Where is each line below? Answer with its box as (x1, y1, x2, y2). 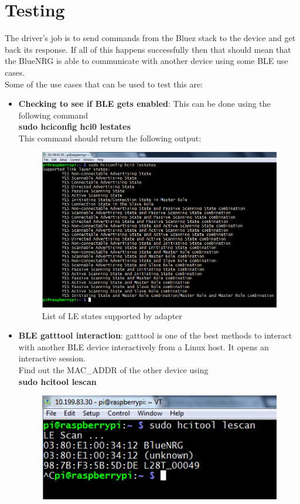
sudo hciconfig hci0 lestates (18, 120, 131, 133)
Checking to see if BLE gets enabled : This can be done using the (18, 97, 271, 110)
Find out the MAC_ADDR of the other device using (18, 363, 209, 376)
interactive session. (18, 352, 86, 364)
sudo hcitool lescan (18, 375, 97, 387)
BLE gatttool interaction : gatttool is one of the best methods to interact (18, 329, 292, 341)
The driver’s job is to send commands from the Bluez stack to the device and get (5, 32, 296, 44)
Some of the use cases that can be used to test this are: (5, 77, 203, 90)
